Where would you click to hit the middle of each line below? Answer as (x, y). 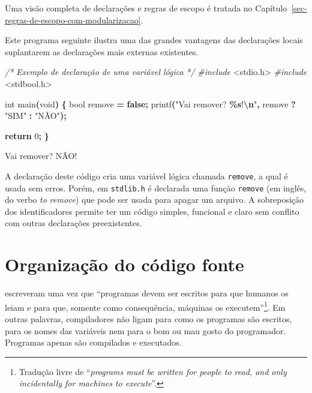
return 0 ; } (27, 135)
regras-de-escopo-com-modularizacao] (73, 19)
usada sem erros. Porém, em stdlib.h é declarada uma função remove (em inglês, (156, 187)
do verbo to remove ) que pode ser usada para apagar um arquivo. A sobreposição (154, 199)
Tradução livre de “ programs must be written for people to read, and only (153, 371)
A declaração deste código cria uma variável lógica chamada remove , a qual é (146, 175)
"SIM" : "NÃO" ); (36, 115)
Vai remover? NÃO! (41, 156)
